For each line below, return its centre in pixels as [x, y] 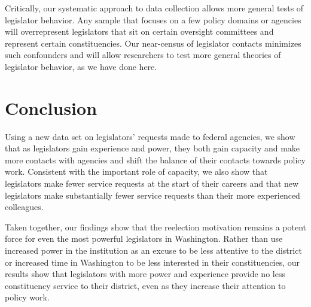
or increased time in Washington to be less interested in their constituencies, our [153, 262]
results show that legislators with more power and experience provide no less [145, 274]
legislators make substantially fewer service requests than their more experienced [153, 195]
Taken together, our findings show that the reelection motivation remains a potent [155, 227]
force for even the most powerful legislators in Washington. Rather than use [144, 238]
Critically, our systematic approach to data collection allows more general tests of [154, 8]
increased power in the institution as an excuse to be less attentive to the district [153, 250]
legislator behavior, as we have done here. [81, 66]
